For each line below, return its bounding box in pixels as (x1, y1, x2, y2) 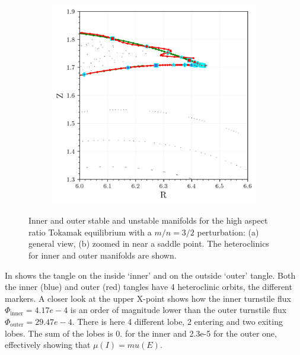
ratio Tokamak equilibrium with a (28, 225, 152, 238)
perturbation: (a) (197, 225, 259, 238)
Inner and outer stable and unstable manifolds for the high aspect (28, 214, 268, 227)
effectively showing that (5, 338, 91, 351)
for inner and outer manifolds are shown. (28, 248, 177, 261)
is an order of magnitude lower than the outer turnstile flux (70, 304, 287, 316)
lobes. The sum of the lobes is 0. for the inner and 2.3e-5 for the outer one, (5, 327, 277, 339)
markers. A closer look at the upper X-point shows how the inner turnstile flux (5, 292, 291, 304)
